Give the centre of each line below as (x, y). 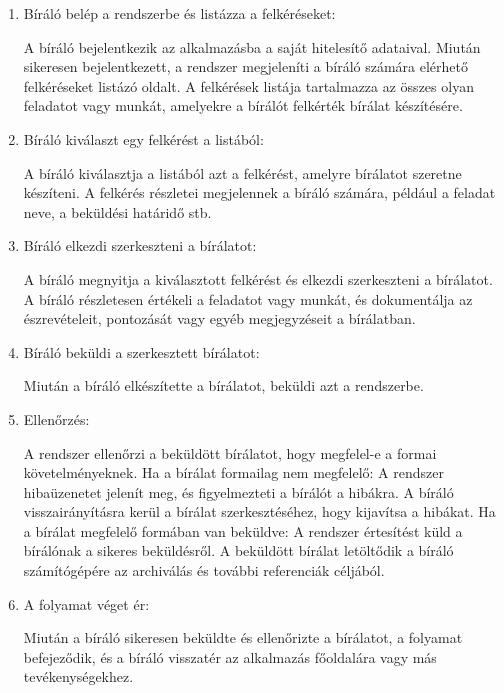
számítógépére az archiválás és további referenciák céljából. (204, 570)
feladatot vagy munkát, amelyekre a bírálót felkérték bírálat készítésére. (243, 105)
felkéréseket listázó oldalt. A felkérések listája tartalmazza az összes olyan (248, 85)
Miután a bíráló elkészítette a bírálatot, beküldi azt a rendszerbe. (223, 385)
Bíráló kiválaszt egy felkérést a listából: (143, 138)
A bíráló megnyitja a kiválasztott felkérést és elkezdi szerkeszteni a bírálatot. (258, 278)
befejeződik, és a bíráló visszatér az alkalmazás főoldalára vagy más (230, 656)
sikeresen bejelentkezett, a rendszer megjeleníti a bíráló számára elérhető (246, 66)
